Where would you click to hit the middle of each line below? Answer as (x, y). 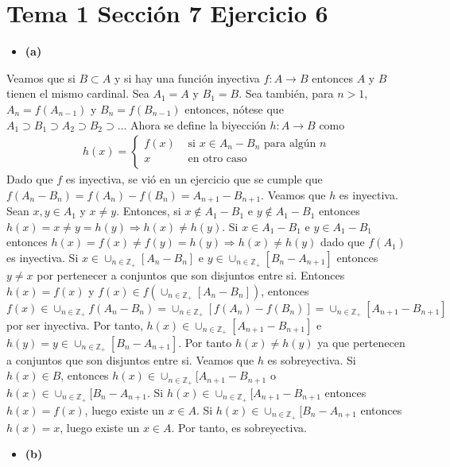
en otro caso (217, 158)
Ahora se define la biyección (198, 124)
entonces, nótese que (234, 108)
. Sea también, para (286, 93)
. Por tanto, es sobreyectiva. (239, 427)
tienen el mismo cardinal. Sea (78, 93)
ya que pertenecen (361, 342)
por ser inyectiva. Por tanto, (75, 324)
